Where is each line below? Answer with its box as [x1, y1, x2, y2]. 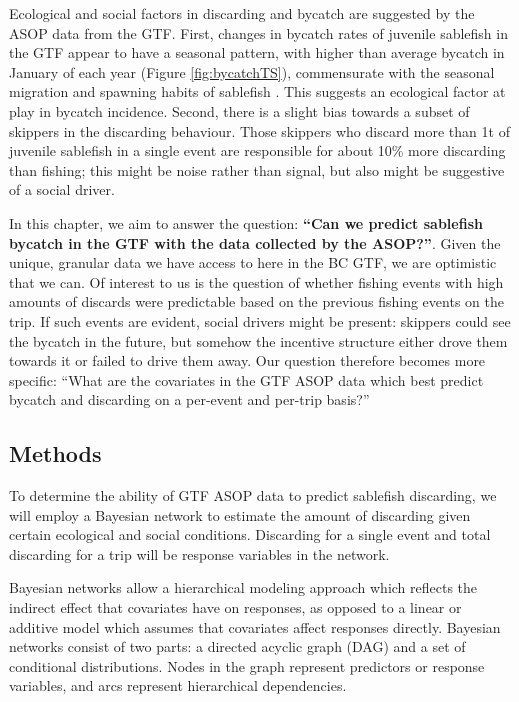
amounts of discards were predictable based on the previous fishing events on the [9, 291, 504, 312]
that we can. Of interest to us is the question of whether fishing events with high [9, 271, 504, 292]
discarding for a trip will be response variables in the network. [9, 543, 390, 564]
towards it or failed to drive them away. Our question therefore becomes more [9, 350, 486, 371]
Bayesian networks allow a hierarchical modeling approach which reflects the [9, 577, 478, 598]
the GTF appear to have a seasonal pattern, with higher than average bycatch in [9, 42, 505, 63]
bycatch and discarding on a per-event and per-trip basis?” [9, 389, 370, 410]
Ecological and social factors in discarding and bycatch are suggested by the [9, 3, 475, 23]
